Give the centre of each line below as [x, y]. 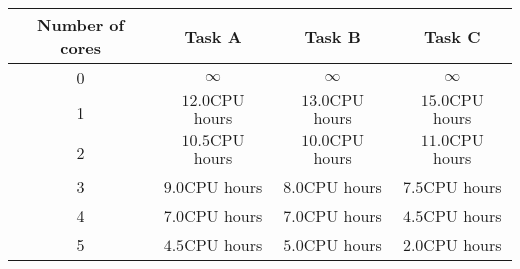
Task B [332, 36]
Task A [213, 36]
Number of [81, 24]
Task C [452, 36]
